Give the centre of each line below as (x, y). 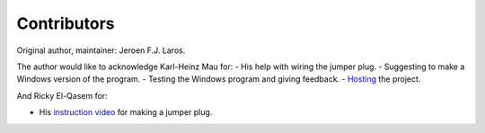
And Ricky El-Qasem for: (62, 95)
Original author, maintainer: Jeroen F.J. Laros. (101, 50)
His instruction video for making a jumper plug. (126, 112)
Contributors (66, 23)
